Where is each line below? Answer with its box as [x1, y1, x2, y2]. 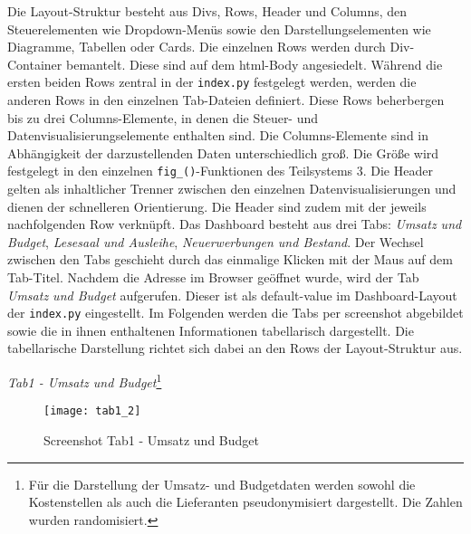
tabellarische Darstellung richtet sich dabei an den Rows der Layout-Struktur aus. [7, 339, 463, 358]
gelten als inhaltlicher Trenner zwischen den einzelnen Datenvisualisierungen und [7, 179, 457, 198]
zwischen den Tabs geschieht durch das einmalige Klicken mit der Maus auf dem [7, 250, 453, 269]
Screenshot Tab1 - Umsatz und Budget [43, 430, 259, 449]
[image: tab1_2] [43, 405, 141, 418]
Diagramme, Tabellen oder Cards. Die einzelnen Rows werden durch [7, 37, 386, 56]
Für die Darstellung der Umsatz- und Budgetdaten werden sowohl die [28, 474, 416, 493]
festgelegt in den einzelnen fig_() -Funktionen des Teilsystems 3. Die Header [7, 161, 433, 180]
